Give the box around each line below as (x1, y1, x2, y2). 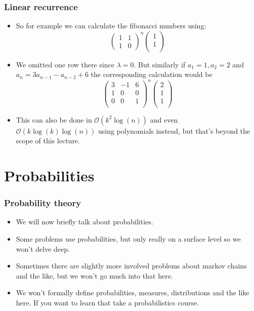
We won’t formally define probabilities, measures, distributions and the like (16, 287, 249, 298)
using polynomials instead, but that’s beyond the (98, 125, 250, 136)
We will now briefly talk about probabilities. (16, 216, 153, 227)
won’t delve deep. (16, 243, 70, 254)
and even (150, 114, 178, 125)
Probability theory (4, 197, 81, 209)
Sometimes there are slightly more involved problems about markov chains (16, 260, 247, 271)
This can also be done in (16, 114, 92, 125)
